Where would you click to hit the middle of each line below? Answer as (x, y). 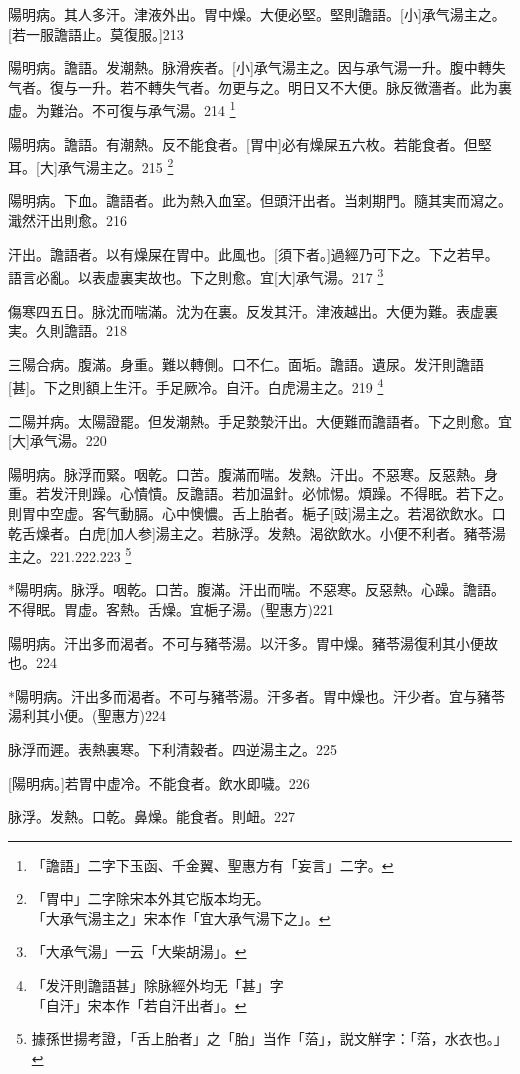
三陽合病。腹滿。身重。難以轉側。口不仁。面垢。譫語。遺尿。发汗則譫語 (246, 363)
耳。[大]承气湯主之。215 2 (91, 165)
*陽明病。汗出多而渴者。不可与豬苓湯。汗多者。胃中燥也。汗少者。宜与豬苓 (256, 695)
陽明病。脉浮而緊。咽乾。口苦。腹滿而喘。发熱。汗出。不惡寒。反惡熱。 (246, 473)
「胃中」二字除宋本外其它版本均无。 (150, 898)
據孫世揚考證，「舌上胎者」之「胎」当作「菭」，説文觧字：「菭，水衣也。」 (269, 1038)
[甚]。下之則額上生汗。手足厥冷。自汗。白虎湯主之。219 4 (196, 385)
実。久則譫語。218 (67, 330)
